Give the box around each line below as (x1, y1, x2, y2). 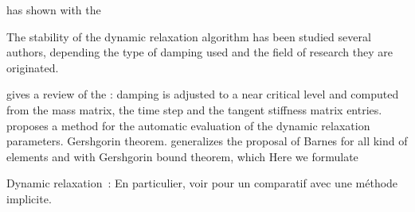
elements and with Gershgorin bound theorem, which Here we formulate (6, 148, 358, 164)
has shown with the (6, 2, 101, 17)
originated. (6, 59, 59, 75)
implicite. (6, 190, 52, 206)
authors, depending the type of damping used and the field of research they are (6, 44, 393, 60)
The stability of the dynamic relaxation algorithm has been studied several (6, 28, 371, 44)
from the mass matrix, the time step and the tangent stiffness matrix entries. (6, 101, 382, 118)
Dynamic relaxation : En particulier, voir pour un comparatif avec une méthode (6, 175, 398, 191)
